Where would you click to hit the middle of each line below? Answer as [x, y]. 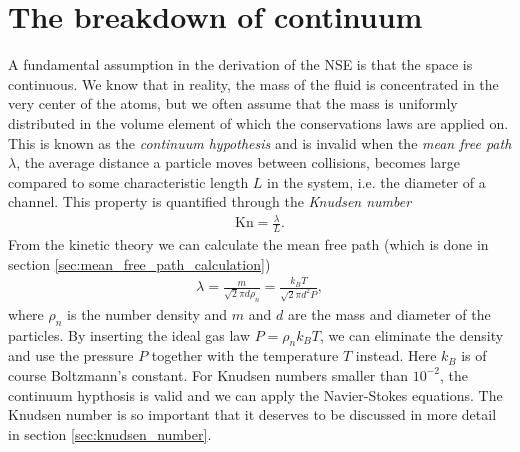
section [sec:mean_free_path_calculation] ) [139, 263]
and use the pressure [71, 355]
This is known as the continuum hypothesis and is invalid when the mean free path [260, 142]
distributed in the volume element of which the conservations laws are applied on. [258, 122]
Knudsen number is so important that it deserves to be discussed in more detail [252, 414]
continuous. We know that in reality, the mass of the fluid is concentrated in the [253, 83]
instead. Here [396, 355]
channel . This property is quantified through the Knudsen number [210, 201]
